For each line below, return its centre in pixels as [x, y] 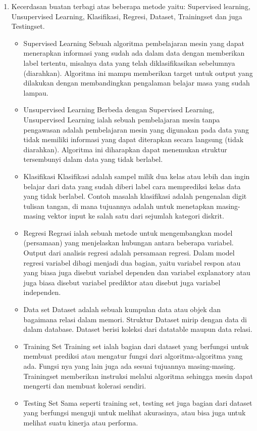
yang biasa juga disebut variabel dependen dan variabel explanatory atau [137, 272]
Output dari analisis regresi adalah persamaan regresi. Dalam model [129, 253]
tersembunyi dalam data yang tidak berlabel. [93, 159]
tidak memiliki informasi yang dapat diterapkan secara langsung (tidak [134, 139]
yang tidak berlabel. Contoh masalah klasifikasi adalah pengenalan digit [135, 196]
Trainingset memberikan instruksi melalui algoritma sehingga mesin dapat [138, 376]
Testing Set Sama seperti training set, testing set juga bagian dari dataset [138, 402]
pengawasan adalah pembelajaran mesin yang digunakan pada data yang [136, 129]
